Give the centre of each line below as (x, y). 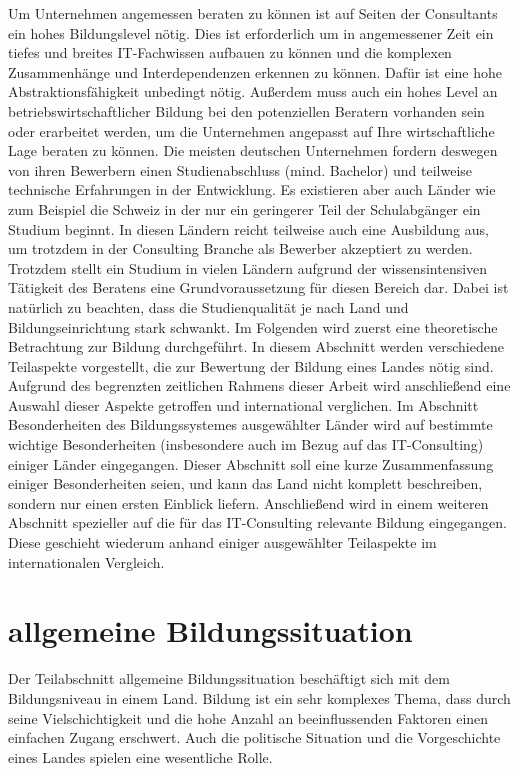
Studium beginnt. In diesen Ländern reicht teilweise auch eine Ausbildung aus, (248, 228)
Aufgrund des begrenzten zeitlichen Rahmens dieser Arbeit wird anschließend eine (259, 385)
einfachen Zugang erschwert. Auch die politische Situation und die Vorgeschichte (254, 737)
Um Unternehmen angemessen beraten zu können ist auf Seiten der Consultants (253, 13)
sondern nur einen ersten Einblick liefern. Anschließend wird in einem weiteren (248, 502)
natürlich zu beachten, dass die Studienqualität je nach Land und (208, 306)
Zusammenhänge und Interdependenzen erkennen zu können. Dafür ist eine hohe (255, 71)
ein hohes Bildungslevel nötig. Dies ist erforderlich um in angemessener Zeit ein (251, 32)
